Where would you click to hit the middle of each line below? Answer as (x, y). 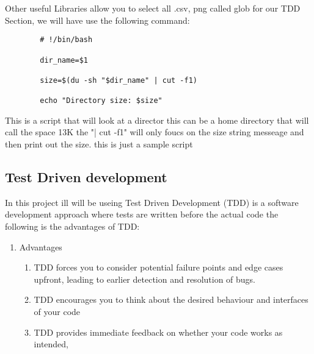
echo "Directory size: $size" (101, 101)
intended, (51, 344)
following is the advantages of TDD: (72, 226)
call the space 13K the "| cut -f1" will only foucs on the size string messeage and (155, 132)
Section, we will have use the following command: (97, 20)
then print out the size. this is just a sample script (99, 143)
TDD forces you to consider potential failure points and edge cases (159, 267)
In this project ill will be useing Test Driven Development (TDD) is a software (152, 202)
